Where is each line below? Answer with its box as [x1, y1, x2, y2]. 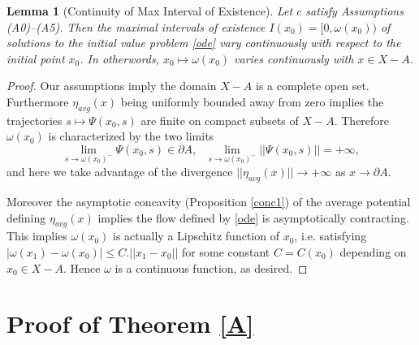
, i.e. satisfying [294, 227, 367, 244]
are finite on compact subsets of [140, 111, 299, 128]
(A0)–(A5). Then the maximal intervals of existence [6, 18, 266, 35]
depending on [339, 243, 407, 260]
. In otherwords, [80, 50, 160, 67]
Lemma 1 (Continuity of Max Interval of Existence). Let [6, 2, 293, 19]
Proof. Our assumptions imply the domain [6, 77, 217, 94]
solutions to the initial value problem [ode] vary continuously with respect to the [6, 34, 401, 51]
